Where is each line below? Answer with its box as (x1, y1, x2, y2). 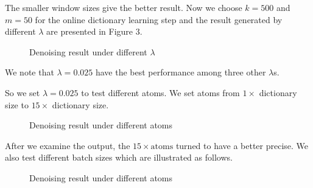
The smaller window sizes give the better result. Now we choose (5, 1, 242, 13)
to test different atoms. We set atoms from (81, 86, 240, 99)
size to (5, 98, 29, 111)
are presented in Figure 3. (46, 25, 142, 38)
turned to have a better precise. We (175, 139, 309, 151)
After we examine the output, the (5, 139, 130, 151)
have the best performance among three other (95, 66, 266, 78)
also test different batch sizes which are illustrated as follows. (5, 151, 233, 164)
